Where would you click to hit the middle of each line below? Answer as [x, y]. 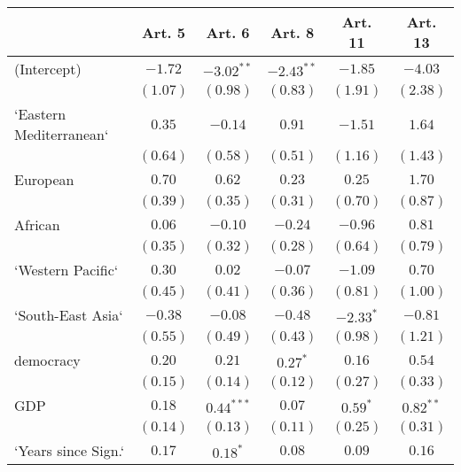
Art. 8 [293, 32]
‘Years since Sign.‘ [70, 450]
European [44, 179]
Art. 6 [228, 32]
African [37, 224]
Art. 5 [164, 32]
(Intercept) [48, 69]
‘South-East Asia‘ [69, 315]
